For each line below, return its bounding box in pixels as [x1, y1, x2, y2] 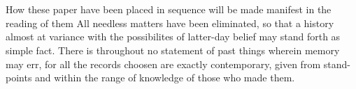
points [6, 70, 32, 85]
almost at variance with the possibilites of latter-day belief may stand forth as [6, 29, 341, 44]
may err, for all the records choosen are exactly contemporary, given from [6, 56, 321, 71]
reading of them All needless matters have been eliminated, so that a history [6, 15, 334, 30]
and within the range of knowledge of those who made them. [35, 70, 295, 85]
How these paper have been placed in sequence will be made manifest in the [6, 2, 332, 17]
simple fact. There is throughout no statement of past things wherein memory [6, 42, 340, 57]
